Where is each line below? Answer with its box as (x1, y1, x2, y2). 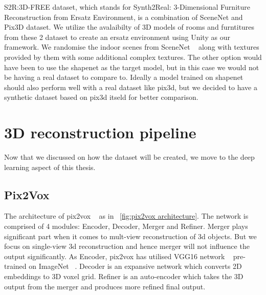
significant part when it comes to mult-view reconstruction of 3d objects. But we (4, 230, 257, 241)
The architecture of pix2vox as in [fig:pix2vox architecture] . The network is (4, 210, 249, 221)
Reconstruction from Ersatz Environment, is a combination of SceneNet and (4, 11, 243, 22)
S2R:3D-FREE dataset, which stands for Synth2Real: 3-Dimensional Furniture (4, 2, 250, 12)
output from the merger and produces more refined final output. (4, 281, 206, 291)
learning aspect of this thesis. (4, 161, 96, 172)
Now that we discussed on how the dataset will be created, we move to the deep (4, 152, 255, 162)
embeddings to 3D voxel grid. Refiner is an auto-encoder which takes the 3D (4, 271, 243, 282)
